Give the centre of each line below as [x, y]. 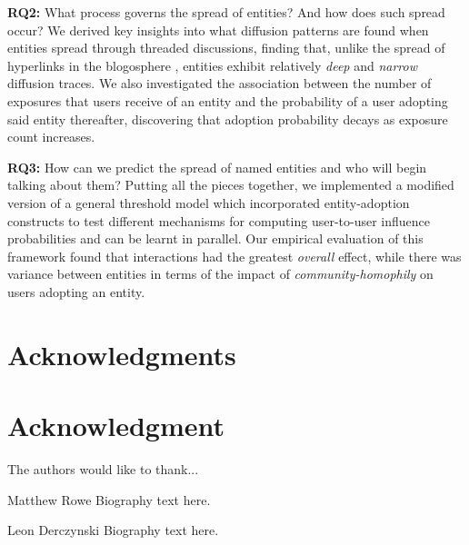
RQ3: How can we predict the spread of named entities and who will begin [217, 167]
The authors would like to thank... [103, 469]
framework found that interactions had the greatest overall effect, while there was [234, 256]
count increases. [51, 137]
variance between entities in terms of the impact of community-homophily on [220, 274]
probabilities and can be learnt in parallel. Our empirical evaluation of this [215, 238]
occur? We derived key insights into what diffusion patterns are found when [218, 30]
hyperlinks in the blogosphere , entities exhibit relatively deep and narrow [212, 65]
